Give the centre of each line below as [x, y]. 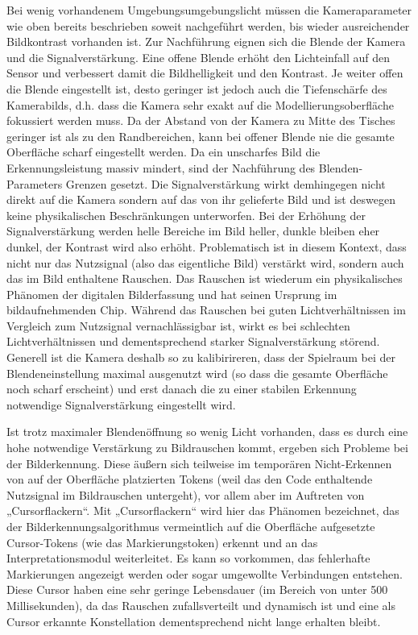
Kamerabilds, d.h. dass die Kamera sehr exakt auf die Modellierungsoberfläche [200, 104]
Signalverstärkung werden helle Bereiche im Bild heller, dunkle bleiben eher [193, 231]
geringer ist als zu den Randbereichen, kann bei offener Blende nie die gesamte [201, 136]
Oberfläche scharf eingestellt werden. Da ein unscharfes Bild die [163, 152]
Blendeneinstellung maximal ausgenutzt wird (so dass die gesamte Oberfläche [197, 373]
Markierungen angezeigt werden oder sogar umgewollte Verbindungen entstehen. [205, 573]
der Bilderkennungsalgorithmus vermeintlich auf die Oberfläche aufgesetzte [191, 526]
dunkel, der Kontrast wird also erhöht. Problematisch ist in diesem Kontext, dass [207, 246]
